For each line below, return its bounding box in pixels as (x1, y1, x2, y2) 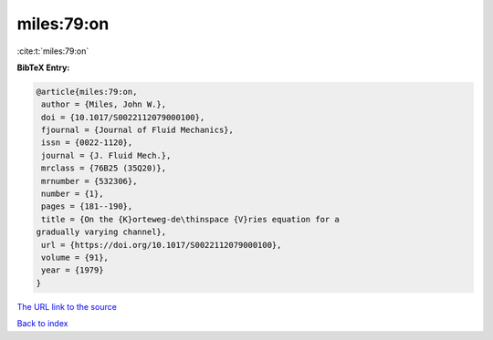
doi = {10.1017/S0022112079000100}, (41, 112, 205, 122)
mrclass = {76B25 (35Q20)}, (41, 163, 167, 173)
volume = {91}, (41, 252, 110, 263)
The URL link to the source (16, 301, 118, 312)
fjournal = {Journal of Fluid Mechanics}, (41, 125, 235, 136)
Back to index (16, 318, 68, 329)
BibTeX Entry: (16, 62, 70, 73)
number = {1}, (41, 189, 104, 200)
